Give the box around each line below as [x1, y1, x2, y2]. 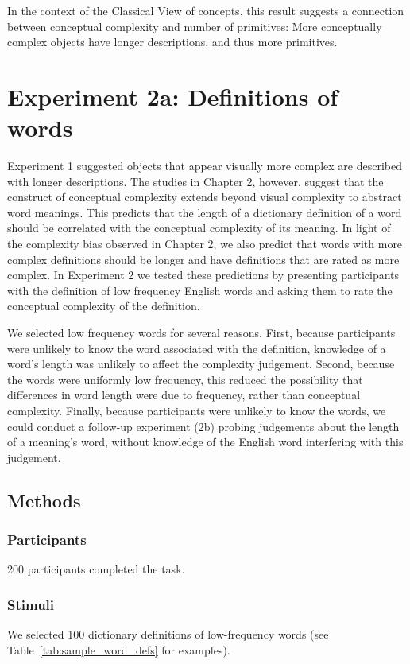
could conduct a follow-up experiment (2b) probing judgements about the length [7, 417, 400, 434]
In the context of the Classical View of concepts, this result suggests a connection [7, 2, 404, 18]
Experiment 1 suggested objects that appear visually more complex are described [7, 157, 402, 174]
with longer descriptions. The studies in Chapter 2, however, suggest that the [7, 173, 384, 189]
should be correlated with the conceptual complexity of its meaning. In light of [7, 219, 391, 236]
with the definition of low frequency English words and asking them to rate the [7, 282, 393, 298]
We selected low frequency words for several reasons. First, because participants [7, 324, 396, 341]
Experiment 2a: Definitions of [7, 80, 338, 112]
